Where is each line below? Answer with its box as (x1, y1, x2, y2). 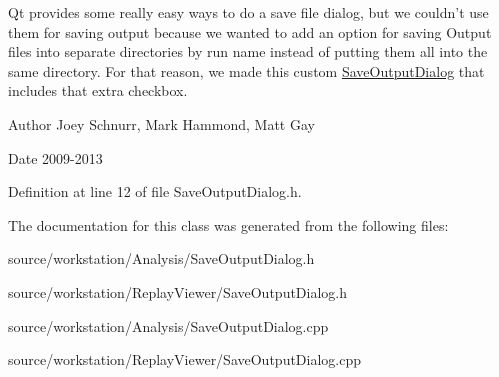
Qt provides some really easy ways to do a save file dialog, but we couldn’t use (8, 2, 489, 22)
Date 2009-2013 (8, 147, 103, 168)
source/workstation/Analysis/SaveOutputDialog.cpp (8, 315, 329, 336)
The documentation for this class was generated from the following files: (8, 214, 449, 235)
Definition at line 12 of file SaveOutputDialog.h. (8, 181, 302, 202)
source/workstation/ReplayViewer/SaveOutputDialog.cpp (8, 349, 362, 370)
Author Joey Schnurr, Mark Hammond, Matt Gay (8, 113, 315, 134)
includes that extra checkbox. (8, 80, 188, 101)
